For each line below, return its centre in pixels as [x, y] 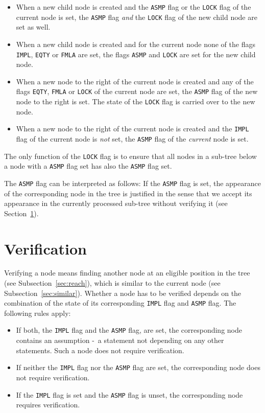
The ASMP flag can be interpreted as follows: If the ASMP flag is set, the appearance [132, 183]
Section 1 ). [21, 213]
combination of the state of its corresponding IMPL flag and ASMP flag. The [120, 303]
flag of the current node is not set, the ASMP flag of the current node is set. [132, 138]
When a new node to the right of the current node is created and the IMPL [132, 129]
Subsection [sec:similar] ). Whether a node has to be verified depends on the [123, 293]
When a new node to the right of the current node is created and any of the [135, 81]
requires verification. [48, 405]
